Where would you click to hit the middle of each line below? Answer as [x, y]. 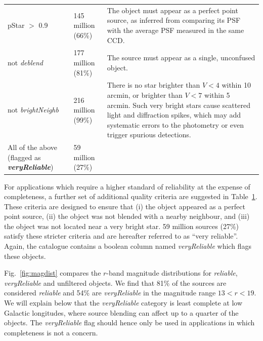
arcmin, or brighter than [145, 95]
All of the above [32, 147]
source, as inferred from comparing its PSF [174, 20]
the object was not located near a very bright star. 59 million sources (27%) [122, 226]
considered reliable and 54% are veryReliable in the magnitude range [110, 293]
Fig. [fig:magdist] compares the [53, 273]
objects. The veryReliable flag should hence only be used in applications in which [129, 323]
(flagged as [24, 157]
